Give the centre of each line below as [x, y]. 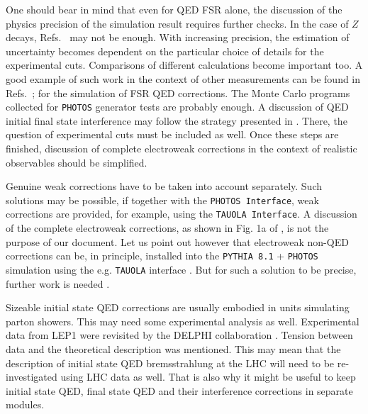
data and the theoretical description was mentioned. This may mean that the [173, 348]
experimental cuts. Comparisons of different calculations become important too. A [184, 65]
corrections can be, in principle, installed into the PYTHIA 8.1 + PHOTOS [162, 256]
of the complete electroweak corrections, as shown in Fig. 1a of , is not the [167, 228]
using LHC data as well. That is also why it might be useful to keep [208, 377]
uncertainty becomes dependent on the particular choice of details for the [165, 51]
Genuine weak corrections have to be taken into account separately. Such [164, 186]
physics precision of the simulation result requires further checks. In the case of [177, 23]
